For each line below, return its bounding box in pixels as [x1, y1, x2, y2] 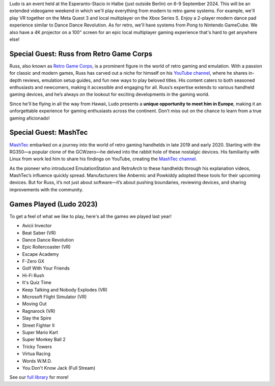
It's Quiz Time [22, 280, 51, 286]
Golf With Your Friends [22, 265, 70, 272]
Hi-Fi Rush [22, 272, 44, 278]
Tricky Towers [22, 343, 52, 349]
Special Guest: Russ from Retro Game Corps [9, 49, 153, 58]
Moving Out [22, 301, 47, 307]
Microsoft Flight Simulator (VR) [22, 294, 87, 300]
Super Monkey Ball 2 [22, 336, 66, 343]
